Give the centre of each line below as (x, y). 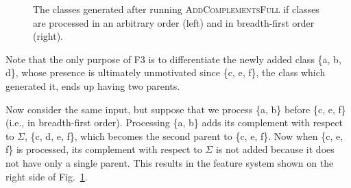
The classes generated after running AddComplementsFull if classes (176, 9)
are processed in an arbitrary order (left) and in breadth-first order (174, 22)
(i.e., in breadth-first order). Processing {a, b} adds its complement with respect (174, 122)
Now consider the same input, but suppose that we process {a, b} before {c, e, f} (176, 109)
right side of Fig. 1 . (47, 176)
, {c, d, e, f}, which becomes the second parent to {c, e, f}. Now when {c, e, (184, 136)
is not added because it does (275, 149)
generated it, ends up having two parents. (93, 85)
